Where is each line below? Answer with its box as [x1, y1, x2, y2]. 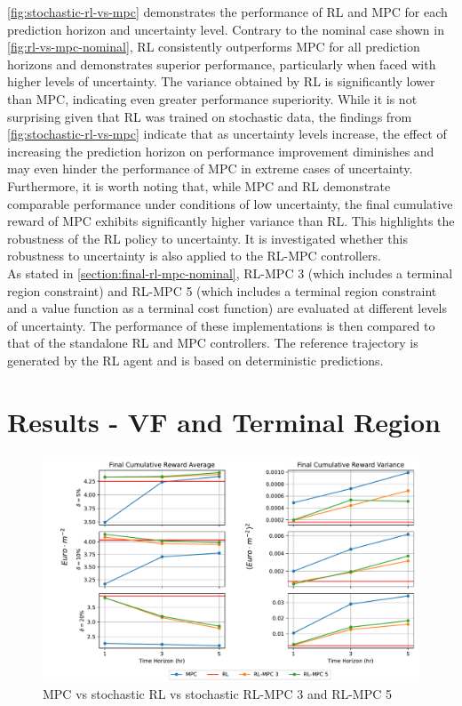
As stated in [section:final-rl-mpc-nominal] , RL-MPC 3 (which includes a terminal [7, 263, 453, 282]
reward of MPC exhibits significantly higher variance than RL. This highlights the [7, 212, 455, 230]
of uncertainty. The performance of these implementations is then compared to [7, 316, 435, 334]
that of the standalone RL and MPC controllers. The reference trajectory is [7, 333, 418, 352]
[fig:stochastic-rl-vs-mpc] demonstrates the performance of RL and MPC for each [7, 3, 448, 20]
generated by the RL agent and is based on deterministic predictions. [7, 350, 384, 369]
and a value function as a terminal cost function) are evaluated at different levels [7, 299, 447, 317]
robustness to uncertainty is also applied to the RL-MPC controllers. [7, 246, 381, 265]
